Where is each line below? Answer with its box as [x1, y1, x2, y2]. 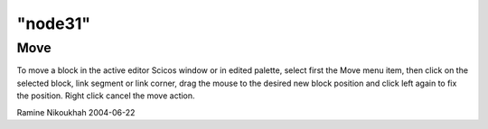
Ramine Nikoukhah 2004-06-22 [16, 106, 136, 117]
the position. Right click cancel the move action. [16, 90, 195, 101]
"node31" [16, 14, 90, 33]
